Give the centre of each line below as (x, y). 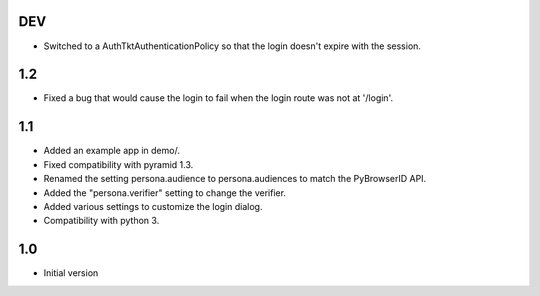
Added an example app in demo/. (111, 151)
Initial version (71, 273)
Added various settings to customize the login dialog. (153, 206)
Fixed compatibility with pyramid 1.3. (118, 164)
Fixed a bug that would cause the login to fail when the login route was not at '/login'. (218, 98)
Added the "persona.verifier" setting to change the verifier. (165, 192)
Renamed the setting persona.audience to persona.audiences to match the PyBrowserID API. (235, 179)
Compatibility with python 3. (101, 221)
